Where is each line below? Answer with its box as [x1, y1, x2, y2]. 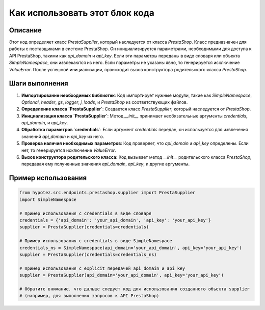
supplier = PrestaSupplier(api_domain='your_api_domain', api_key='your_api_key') [19, 273, 224, 278]
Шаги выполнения [9, 79, 68, 88]
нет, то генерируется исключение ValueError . [21, 147, 116, 153]
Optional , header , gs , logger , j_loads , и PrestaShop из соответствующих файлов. [21, 99, 188, 105]
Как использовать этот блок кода [9, 7, 155, 18]
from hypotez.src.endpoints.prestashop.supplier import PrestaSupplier [19, 190, 196, 196]
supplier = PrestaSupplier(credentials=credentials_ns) [19, 252, 157, 257]
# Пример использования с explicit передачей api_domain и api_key [19, 265, 185, 271]
